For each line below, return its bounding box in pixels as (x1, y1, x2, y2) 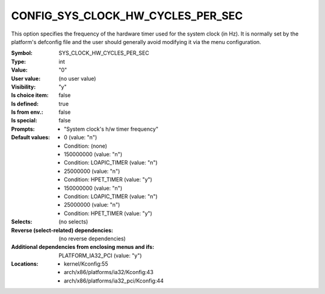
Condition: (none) (64, 142, 108, 149)
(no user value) (58, 75, 96, 82)
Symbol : (11, 49, 33, 57)
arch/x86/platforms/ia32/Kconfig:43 (64, 269, 153, 276)
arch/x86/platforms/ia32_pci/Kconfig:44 (64, 277, 164, 284)
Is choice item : (11, 92, 49, 99)
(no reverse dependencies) (58, 235, 126, 242)
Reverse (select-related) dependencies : (11, 227, 114, 234)
